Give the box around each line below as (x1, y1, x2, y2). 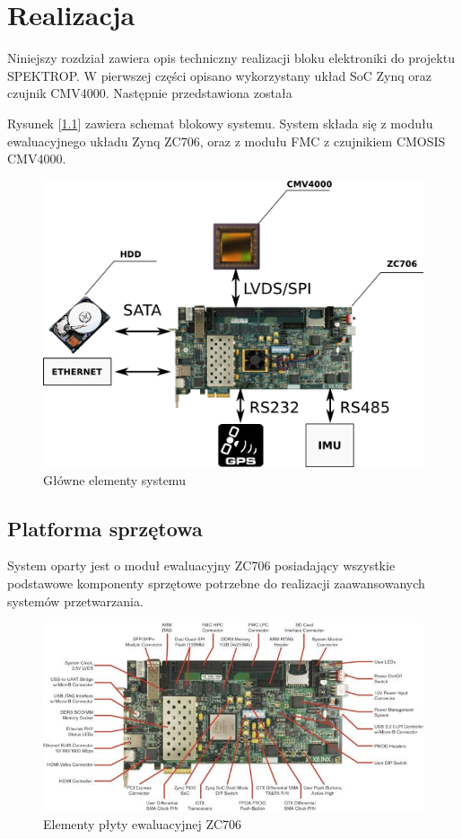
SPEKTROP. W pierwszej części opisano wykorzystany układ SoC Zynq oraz (7, 66, 431, 84)
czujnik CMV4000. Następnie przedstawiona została (7, 84, 292, 102)
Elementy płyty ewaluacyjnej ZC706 (43, 814, 242, 833)
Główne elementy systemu (43, 470, 186, 489)
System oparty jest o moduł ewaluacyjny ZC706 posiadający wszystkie (7, 556, 396, 575)
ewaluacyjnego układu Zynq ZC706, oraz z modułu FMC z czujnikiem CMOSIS (7, 131, 446, 150)
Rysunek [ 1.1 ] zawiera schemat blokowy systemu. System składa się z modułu (7, 113, 433, 132)
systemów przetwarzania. (7, 591, 144, 610)
